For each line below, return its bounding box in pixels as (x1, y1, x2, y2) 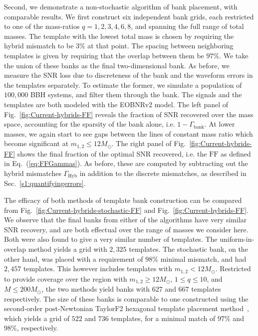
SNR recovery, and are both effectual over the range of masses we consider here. (4, 224, 249, 234)
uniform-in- (220, 234, 255, 244)
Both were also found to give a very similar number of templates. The (4, 234, 218, 244)
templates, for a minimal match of (111, 313, 216, 323)
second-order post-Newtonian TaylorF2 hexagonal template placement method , (4, 303, 249, 314)
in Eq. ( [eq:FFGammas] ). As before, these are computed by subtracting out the (4, 158, 248, 168)
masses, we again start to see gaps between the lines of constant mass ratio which (4, 128, 253, 139)
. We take (219, 50, 249, 60)
